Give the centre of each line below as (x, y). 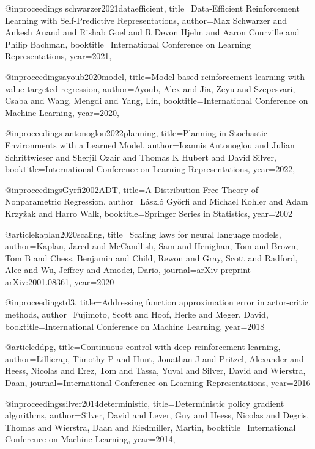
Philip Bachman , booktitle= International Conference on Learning (128, 44)
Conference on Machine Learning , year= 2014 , (90, 439)
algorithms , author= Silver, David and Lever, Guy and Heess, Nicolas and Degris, (157, 415)
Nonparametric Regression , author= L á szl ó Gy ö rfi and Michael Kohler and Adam (157, 201)
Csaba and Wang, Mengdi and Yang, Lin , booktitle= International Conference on (157, 100)
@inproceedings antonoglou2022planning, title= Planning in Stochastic (136, 133)
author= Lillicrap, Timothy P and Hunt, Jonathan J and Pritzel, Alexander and (154, 358)
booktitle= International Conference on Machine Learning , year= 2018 (135, 326)
